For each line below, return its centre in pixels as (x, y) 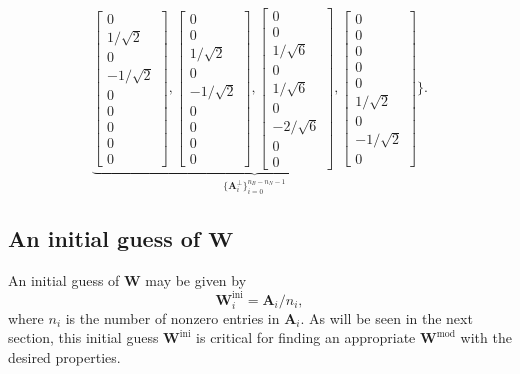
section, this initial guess (83, 337)
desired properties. (64, 357)
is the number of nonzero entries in (172, 317)
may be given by (196, 279)
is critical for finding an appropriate (306, 337)
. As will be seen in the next (386, 317)
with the (486, 337)
